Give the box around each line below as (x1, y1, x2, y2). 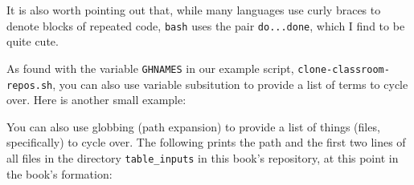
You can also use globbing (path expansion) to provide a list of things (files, (6, 118, 380, 135)
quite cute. (6, 33, 59, 50)
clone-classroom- (297, 63, 390, 75)
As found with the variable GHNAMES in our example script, (6, 59, 294, 76)
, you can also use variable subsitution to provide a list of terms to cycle (52, 75, 408, 92)
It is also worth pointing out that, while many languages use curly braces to (6, 2, 381, 18)
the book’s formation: (6, 165, 113, 182)
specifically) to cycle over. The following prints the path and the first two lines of (6, 134, 406, 151)
